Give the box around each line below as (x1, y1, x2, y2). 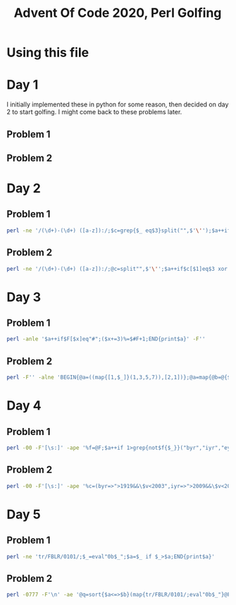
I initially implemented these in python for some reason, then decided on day (6, 100, 229, 109)
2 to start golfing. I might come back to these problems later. (6, 108, 182, 116)
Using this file (6, 44, 89, 61)
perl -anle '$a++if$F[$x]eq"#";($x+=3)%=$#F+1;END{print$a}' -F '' (6, 336, 206, 343)
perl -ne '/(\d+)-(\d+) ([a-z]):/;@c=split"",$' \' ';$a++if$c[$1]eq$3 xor (6, 265, 228, 272)
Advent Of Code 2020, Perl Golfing (13, 5, 222, 21)
